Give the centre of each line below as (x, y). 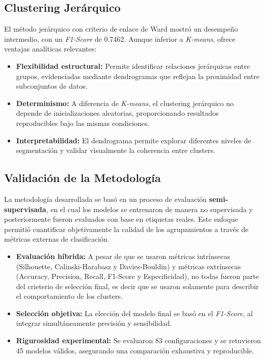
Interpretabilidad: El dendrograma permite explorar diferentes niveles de (134, 140)
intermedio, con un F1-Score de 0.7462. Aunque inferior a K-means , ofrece (120, 39)
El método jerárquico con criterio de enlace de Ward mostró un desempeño (121, 29)
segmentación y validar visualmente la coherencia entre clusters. (116, 150)
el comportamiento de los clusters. (69, 296)
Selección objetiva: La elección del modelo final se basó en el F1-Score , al (134, 313)
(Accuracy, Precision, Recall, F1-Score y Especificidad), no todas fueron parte (137, 276)
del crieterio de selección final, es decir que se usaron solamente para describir (137, 286)
